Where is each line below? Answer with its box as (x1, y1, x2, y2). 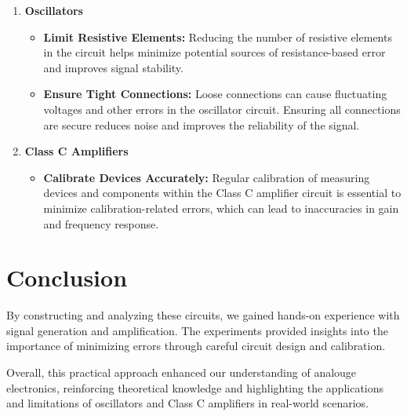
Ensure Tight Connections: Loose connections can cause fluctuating (43, 86, 387, 102)
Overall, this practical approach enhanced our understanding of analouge (6, 364, 357, 381)
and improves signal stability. (43, 59, 184, 75)
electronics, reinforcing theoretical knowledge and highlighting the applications (6, 379, 384, 396)
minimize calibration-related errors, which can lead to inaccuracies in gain (43, 199, 399, 216)
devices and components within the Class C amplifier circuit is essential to (43, 184, 402, 201)
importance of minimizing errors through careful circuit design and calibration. (6, 338, 386, 354)
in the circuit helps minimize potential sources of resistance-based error (43, 44, 386, 60)
